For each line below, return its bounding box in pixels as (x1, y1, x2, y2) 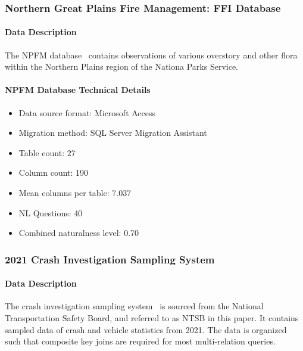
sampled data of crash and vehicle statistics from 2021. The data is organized (5, 323, 287, 336)
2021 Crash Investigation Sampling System (5, 251, 215, 266)
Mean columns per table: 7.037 (18, 187, 132, 198)
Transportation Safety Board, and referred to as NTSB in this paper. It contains (5, 312, 299, 324)
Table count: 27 (18, 146, 76, 159)
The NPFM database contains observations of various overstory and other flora (5, 48, 298, 61)
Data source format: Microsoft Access (18, 106, 156, 119)
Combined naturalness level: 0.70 (18, 226, 139, 239)
